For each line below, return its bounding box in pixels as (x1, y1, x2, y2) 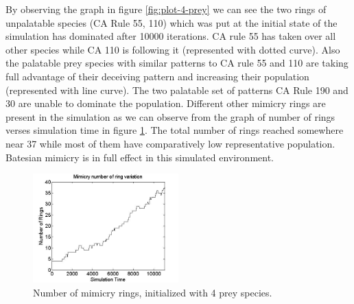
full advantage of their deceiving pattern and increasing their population (5, 69, 309, 83)
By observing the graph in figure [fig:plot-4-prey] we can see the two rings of (5, 2, 327, 16)
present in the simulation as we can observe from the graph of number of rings (5, 109, 335, 124)
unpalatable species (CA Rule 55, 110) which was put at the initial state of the (5, 15, 338, 30)
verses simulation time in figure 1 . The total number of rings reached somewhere (5, 123, 344, 137)
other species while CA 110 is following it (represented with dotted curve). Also (5, 42, 340, 56)
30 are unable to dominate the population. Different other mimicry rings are (5, 96, 326, 110)
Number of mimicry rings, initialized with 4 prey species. (33, 285, 272, 299)
